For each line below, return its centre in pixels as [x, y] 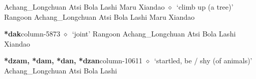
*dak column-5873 [32, 34]
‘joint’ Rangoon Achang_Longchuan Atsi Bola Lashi [154, 34]
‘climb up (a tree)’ [205, 7]
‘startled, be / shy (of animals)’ [203, 61]
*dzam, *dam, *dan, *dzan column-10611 [73, 61]
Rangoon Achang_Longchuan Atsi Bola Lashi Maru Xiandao [99, 16]
